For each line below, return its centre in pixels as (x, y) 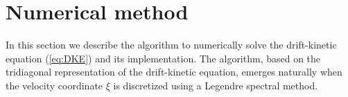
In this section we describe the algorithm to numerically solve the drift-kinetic (171, 45)
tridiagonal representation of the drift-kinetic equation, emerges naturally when (174, 72)
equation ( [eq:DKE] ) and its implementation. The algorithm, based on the (163, 58)
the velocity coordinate (54, 85)
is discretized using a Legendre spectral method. (216, 85)
